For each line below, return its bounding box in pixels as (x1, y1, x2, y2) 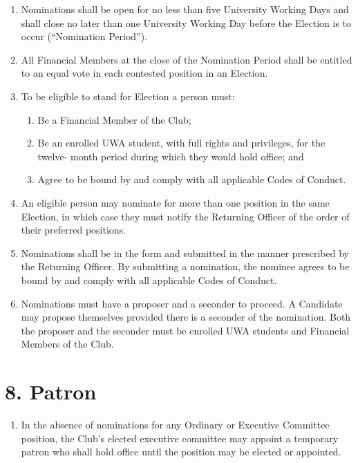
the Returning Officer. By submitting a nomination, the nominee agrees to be (21, 259, 350, 274)
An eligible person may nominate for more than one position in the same (21, 195, 330, 209)
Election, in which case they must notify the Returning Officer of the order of (21, 209, 350, 223)
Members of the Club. (21, 337, 114, 351)
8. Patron (5, 377, 97, 406)
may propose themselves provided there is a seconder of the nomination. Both (21, 310, 351, 324)
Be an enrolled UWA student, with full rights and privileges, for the (37, 135, 326, 150)
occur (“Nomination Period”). (21, 29, 148, 44)
